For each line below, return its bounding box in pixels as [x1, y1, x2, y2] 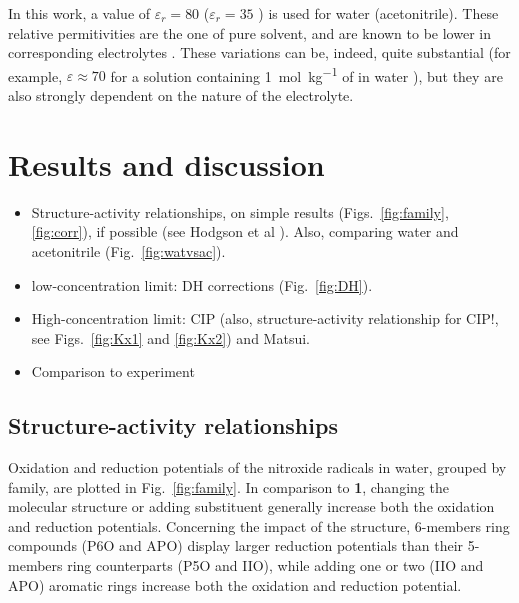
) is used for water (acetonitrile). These [258, 3, 499, 23]
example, [8, 65, 63, 86]
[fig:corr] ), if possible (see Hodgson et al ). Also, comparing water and [31, 221, 459, 242]
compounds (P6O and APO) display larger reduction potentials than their [8, 535, 464, 556]
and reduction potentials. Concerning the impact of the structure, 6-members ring [8, 515, 510, 536]
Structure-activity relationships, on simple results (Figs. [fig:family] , [31, 201, 449, 222]
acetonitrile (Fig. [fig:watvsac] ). [31, 240, 226, 261]
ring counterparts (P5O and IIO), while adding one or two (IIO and [67, 555, 484, 576]
